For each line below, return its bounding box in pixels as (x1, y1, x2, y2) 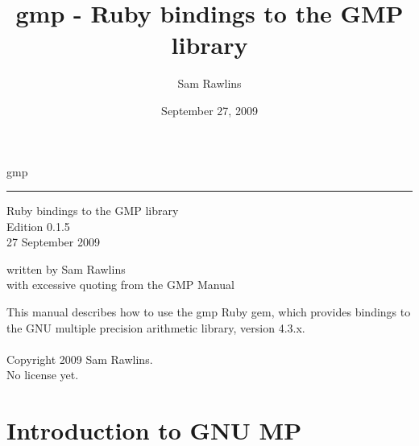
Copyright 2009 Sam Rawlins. (6, 350, 153, 367)
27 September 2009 (6, 233, 100, 250)
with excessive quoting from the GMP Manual (6, 276, 234, 293)
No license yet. (6, 366, 79, 383)
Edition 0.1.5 (6, 217, 70, 234)
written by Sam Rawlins (6, 260, 126, 277)
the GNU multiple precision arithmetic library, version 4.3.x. (6, 319, 305, 336)
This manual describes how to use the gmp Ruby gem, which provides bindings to (6, 304, 411, 320)
